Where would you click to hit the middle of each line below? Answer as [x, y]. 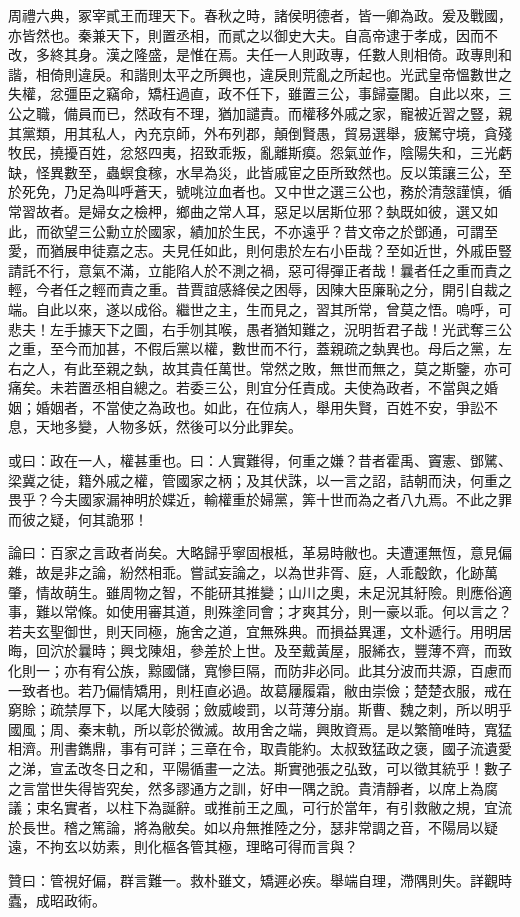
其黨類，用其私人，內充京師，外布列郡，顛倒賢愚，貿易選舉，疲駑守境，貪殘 [260, 132]
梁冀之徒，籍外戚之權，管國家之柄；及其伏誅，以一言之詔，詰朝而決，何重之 [260, 479]
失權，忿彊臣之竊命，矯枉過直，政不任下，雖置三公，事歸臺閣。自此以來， [253, 93]
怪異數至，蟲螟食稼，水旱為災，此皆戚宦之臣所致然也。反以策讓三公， [266, 171]
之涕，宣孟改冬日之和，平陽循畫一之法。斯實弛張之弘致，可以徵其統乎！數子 [260, 767]
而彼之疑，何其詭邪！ [78, 518]
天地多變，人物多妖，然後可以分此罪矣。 [168, 426]
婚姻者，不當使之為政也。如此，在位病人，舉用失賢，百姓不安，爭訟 [259, 406]
